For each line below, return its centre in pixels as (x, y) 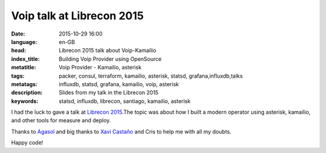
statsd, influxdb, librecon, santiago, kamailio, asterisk (125, 101)
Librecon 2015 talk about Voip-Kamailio (107, 51)
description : (27, 93)
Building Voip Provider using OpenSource (110, 59)
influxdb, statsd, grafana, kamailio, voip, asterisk (119, 84)
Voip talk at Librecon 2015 (78, 16)
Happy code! (27, 143)
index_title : (26, 59)
